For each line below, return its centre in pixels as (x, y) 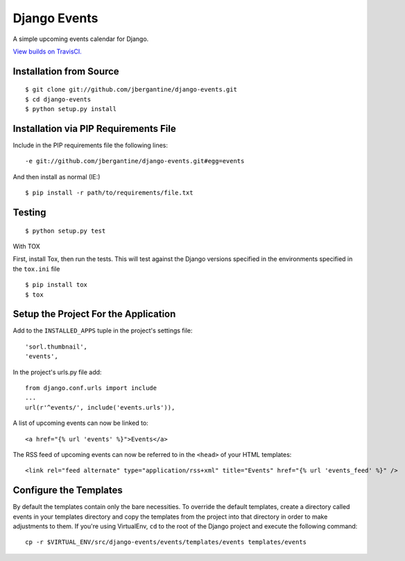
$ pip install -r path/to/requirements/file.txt (109, 193)
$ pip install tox (57, 285)
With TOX (27, 246)
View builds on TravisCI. (48, 51)
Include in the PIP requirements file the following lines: (91, 145)
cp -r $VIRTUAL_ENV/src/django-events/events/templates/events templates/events (166, 542)
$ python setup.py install (71, 109)
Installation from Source (66, 71)
